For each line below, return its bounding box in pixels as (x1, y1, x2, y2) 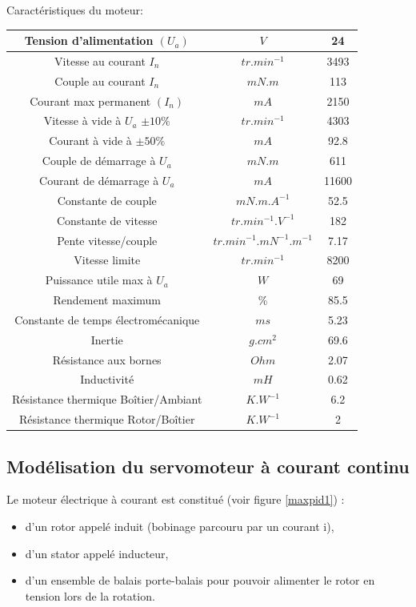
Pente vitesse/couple (57, 231, 158, 248)
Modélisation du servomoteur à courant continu (6, 453, 410, 478)
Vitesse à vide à (43, 112, 122, 129)
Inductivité (80, 371, 134, 388)
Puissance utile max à (45, 271, 153, 288)
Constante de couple (57, 191, 157, 208)
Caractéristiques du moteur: (6, 2, 143, 18)
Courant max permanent (30, 92, 151, 109)
